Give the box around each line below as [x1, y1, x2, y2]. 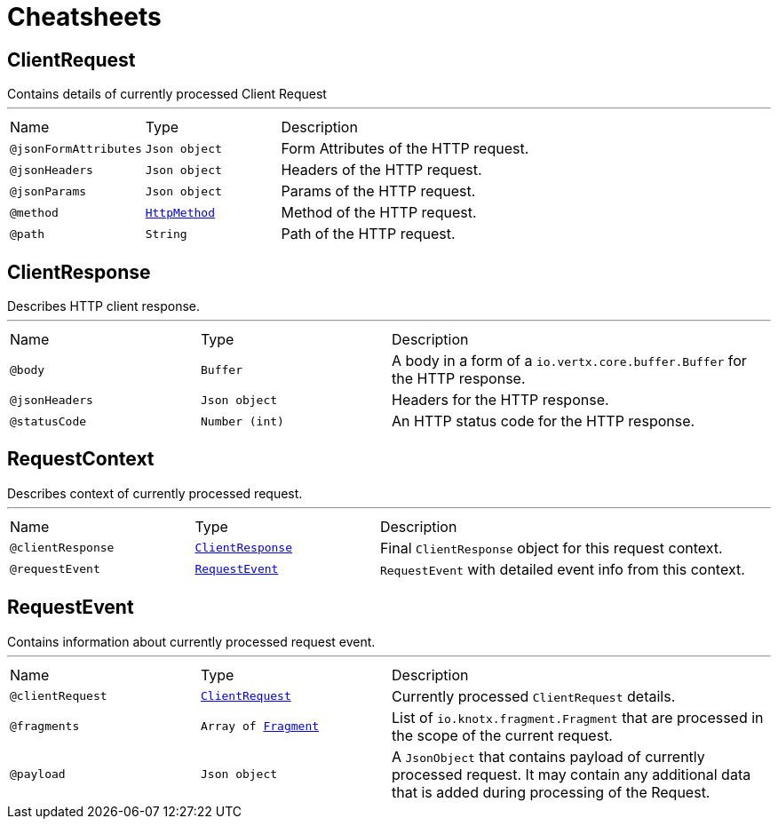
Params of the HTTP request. [281, 182, 476, 201]
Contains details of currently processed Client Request [7, 86, 327, 102]
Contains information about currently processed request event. [7, 633, 376, 649]
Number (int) [201, 414, 284, 428]
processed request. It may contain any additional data [392, 765, 751, 783]
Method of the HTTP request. [281, 203, 477, 222]
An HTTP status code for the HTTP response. [392, 412, 695, 431]
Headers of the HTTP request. [281, 161, 482, 179]
